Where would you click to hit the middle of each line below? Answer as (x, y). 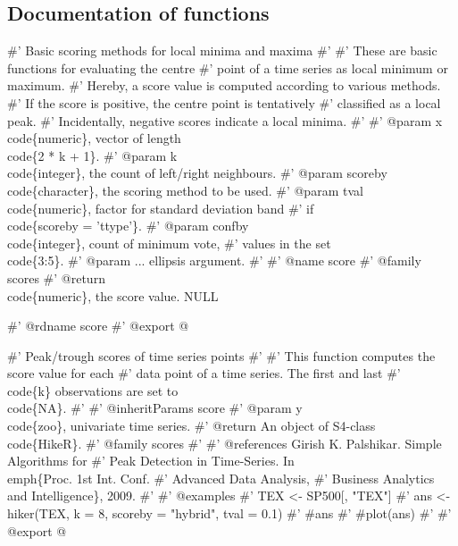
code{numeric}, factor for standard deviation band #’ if (161, 208)
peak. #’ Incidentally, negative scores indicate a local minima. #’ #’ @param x (225, 120)
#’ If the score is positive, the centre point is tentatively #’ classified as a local (224, 102)
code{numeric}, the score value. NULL (113, 295)
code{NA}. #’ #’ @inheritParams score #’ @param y (155, 408)
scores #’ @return (56, 277)
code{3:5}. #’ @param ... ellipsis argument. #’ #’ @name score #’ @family (214, 260)
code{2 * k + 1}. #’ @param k (92, 155)
